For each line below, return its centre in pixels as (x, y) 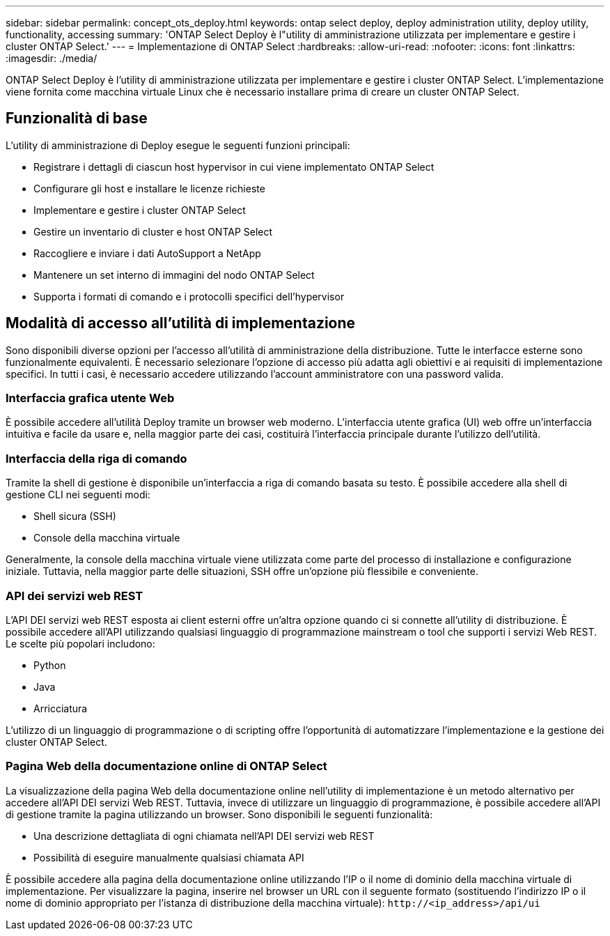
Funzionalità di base (77, 118)
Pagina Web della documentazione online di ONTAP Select (166, 766)
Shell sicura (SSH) (75, 516)
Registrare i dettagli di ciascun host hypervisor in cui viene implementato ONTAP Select (234, 167)
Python (50, 665)
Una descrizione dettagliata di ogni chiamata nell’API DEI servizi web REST (204, 836)
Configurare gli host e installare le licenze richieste (149, 188)
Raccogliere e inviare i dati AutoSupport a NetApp (147, 253)
